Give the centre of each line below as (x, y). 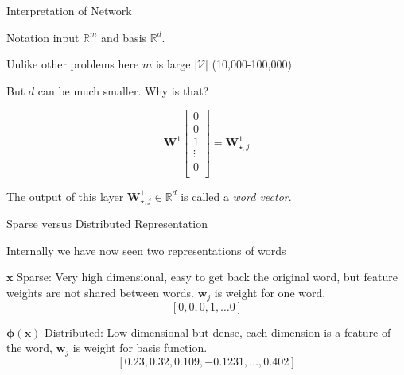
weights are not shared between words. (100, 293)
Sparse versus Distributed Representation (107, 224)
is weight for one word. (270, 293)
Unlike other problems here (73, 64)
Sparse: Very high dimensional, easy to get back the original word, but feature (207, 277)
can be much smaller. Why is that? (123, 90)
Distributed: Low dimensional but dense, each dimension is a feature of (218, 332)
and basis (124, 37)
